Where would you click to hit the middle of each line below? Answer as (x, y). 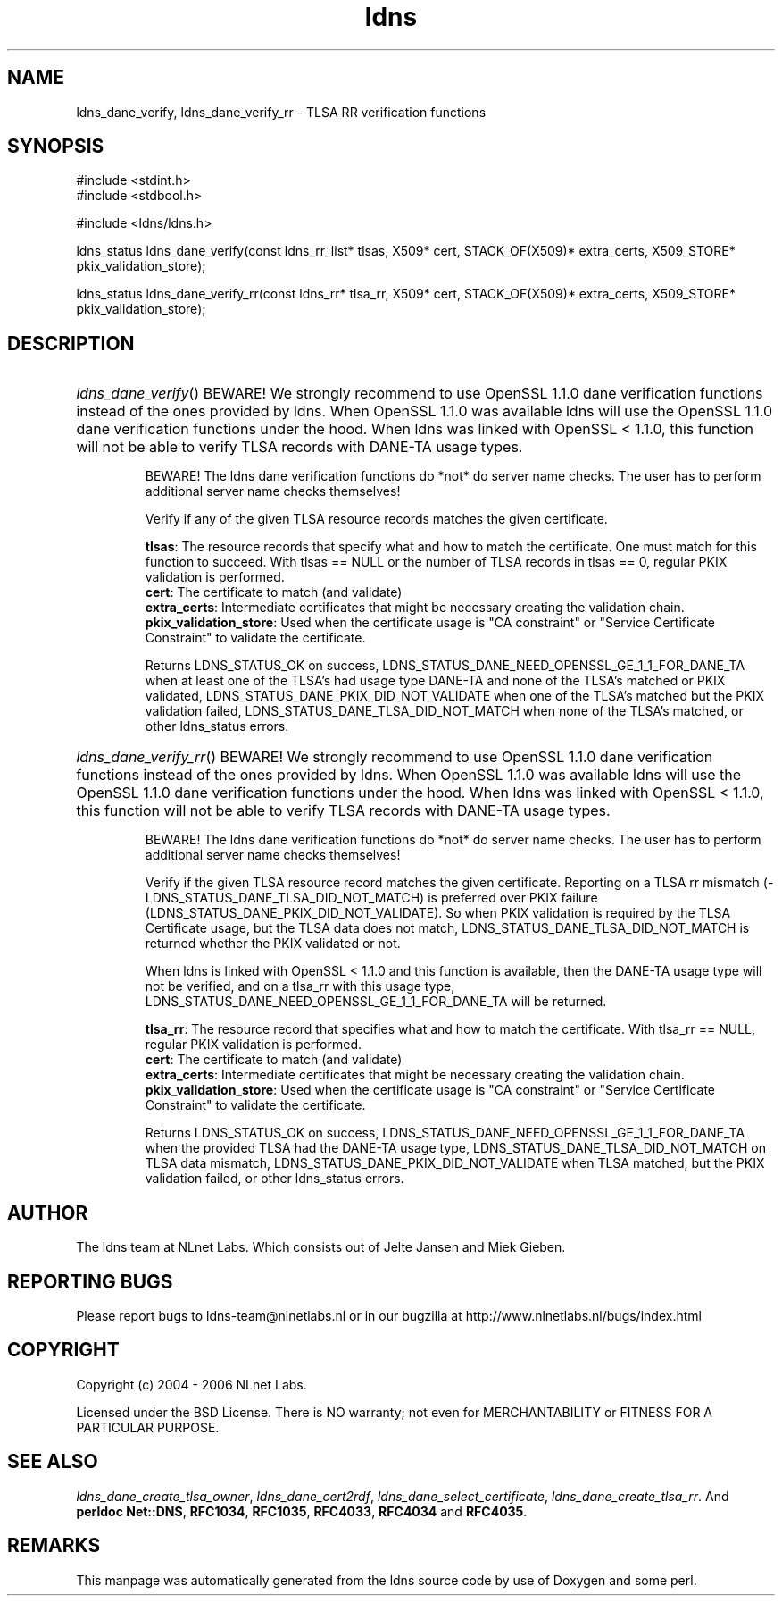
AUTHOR (48, 1213)
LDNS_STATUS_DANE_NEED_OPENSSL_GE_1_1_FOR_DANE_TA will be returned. (376, 1002)
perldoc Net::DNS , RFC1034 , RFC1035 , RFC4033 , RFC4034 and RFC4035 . (302, 1511)
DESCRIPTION (71, 343)
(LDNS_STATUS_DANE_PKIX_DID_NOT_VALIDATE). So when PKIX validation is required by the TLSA (438, 913)
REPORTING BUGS (90, 1281)
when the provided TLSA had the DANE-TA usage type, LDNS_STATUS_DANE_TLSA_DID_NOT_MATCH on (455, 1148)
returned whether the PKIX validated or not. (273, 944)
